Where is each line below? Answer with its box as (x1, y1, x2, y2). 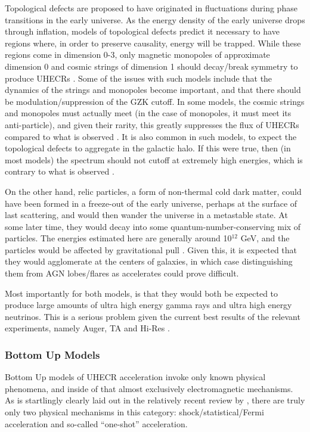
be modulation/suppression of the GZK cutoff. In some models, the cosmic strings (5, 95, 305, 107)
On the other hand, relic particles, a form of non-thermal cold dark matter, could (5, 185, 302, 197)
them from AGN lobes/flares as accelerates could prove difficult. (5, 267, 239, 279)
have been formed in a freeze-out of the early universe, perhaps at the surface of (5, 197, 297, 209)
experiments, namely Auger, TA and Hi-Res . (5, 322, 170, 334)
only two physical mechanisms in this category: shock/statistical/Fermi (5, 406, 264, 418)
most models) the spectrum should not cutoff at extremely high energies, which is (5, 153, 303, 166)
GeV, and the (240, 232, 290, 244)
